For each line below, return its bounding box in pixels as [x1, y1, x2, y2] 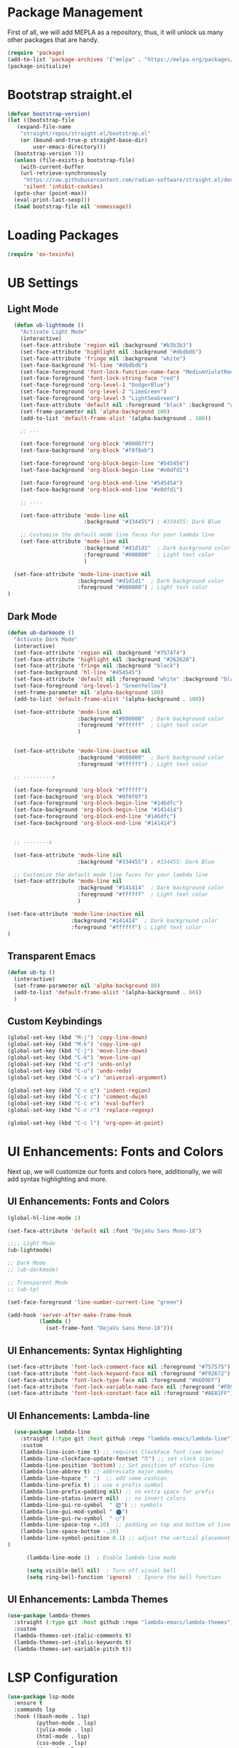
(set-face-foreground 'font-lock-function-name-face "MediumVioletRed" [20, 368, 237, 375]
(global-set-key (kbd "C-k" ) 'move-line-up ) [7, 1054, 142, 1061]
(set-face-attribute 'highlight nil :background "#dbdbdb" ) [20, 348, 202, 355]
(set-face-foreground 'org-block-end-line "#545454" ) [20, 479, 183, 486]
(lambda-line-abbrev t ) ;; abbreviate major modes [20, 1468, 174, 1476]
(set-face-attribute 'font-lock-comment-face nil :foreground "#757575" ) [7, 1363, 231, 1370]
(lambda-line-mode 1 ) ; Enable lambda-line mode [26, 1554, 176, 1561]
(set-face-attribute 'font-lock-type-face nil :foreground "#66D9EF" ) [7, 1376, 221, 1384]
